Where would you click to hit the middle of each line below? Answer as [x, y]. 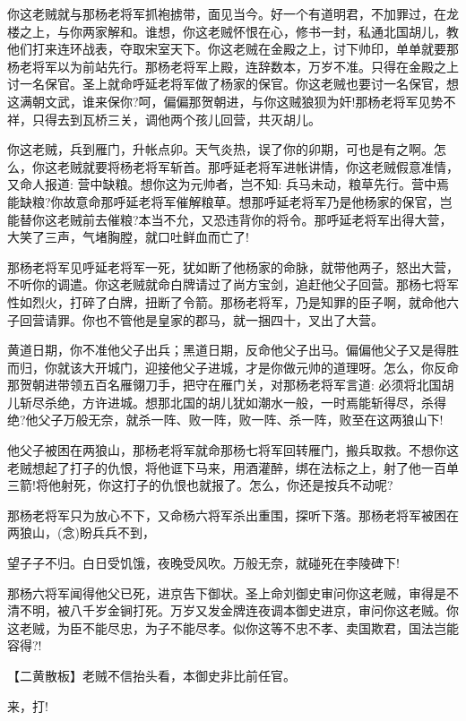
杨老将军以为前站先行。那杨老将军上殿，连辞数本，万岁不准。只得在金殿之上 [233, 66]
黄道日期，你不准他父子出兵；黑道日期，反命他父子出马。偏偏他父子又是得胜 [233, 350]
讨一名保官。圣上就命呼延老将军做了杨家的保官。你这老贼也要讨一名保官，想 [233, 84]
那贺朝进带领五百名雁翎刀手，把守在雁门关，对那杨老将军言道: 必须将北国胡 [231, 385]
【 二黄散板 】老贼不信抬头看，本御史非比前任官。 [151, 675]
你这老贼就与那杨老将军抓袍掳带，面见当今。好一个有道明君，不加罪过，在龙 [233, 13]
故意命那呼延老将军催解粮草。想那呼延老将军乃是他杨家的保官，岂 [258, 201]
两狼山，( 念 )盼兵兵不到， [81, 532]
